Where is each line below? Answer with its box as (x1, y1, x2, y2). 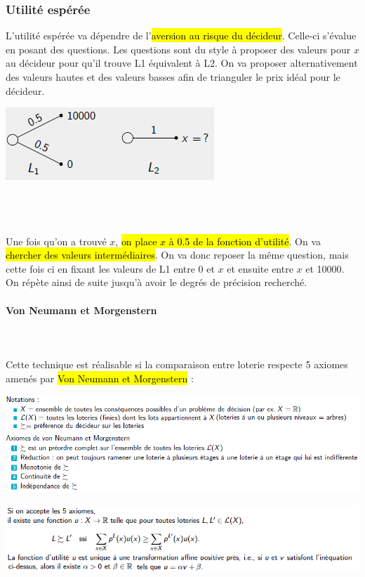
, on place (115, 233, 157, 248)
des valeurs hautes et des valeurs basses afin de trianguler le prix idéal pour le (6, 70, 340, 84)
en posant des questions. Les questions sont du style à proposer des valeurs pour (6, 41, 351, 56)
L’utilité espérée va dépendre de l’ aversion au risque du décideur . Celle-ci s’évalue (6, 28, 357, 43)
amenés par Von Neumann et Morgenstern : (6, 370, 194, 385)
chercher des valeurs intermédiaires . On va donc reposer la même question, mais (6, 247, 349, 262)
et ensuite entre (227, 261, 293, 275)
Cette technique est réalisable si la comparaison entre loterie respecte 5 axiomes (6, 356, 348, 371)
